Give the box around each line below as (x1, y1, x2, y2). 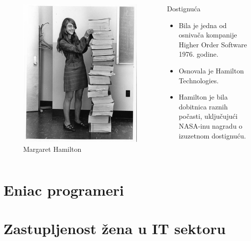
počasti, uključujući (179, 111, 238, 121)
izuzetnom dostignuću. (179, 130, 246, 140)
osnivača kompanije (179, 30, 237, 40)
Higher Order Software (179, 39, 247, 49)
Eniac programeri (3, 179, 124, 200)
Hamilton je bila (179, 92, 228, 102)
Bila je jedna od (179, 20, 227, 30)
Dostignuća (167, 3, 201, 13)
